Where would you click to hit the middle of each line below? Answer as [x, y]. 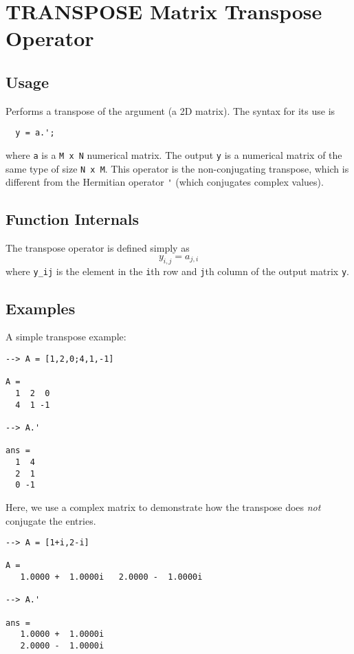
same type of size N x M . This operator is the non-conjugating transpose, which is [177, 168]
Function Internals [73, 219]
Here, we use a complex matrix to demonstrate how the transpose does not [163, 506]
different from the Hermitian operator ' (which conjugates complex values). [165, 182]
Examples [41, 308]
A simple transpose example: [66, 337]
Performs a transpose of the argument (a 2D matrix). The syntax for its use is [170, 110]
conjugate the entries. [51, 520]
